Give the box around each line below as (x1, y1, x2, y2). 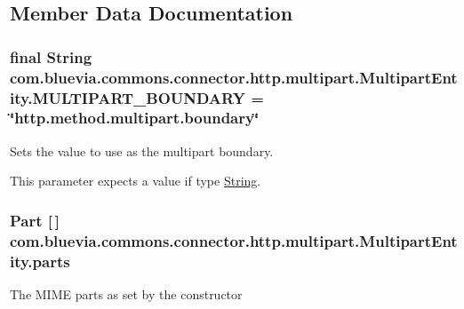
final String (10, 45, 92, 67)
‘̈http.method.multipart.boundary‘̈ (10, 107, 260, 129)
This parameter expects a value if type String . (10, 171, 261, 190)
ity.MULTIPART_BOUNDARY (10, 86, 245, 108)
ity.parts (10, 250, 70, 272)
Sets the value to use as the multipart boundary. (10, 141, 274, 160)
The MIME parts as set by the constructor (10, 285, 243, 304)
